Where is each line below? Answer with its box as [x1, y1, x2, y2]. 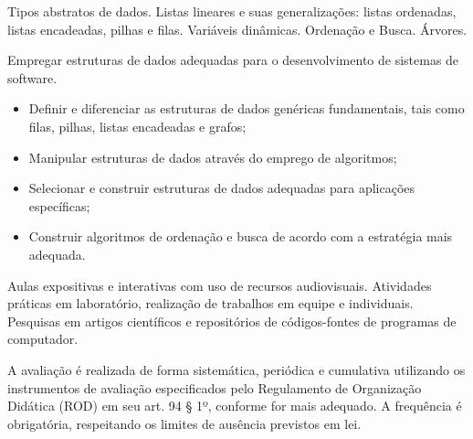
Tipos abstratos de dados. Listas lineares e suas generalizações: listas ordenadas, [7, 2, 457, 20]
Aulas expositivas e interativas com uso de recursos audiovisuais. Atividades [7, 275, 432, 294]
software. [7, 68, 58, 87]
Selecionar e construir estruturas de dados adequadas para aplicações [28, 178, 415, 198]
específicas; [28, 196, 90, 215]
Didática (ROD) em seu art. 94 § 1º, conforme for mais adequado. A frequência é [7, 396, 462, 415]
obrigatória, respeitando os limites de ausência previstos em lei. [7, 413, 362, 433]
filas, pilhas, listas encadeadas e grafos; [28, 116, 247, 135]
